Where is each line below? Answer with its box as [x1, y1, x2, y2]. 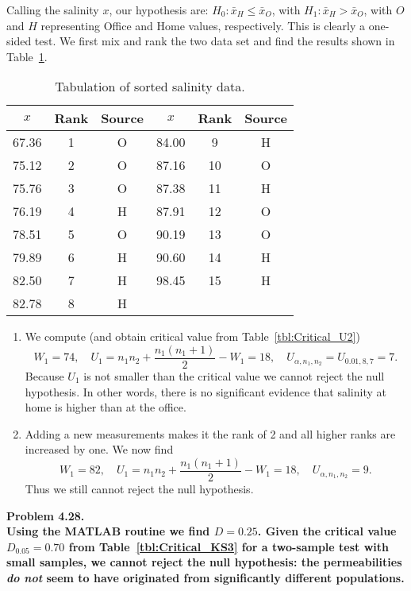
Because [25, 368, 64, 384]
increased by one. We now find [25, 441, 174, 458]
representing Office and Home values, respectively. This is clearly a [40, 17, 365, 33]
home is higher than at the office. [25, 399, 186, 415]
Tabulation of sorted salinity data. [55, 77, 245, 96]
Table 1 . [6, 48, 48, 64]
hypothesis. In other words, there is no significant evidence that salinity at [25, 383, 386, 400]
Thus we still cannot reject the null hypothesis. [25, 481, 254, 497]
